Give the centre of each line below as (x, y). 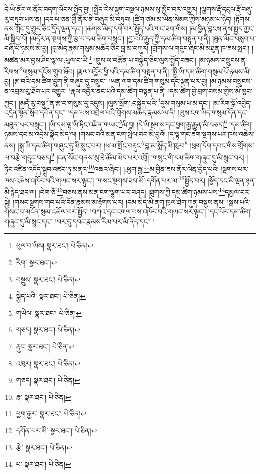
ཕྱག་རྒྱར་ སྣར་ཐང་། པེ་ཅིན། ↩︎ (51, 413)
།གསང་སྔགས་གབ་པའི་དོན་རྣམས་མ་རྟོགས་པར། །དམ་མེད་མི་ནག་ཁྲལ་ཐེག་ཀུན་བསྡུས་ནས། (119, 202)
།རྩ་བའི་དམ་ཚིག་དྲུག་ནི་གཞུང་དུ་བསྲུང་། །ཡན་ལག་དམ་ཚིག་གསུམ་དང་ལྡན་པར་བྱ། (110, 81)
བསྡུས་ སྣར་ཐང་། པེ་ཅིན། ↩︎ (48, 279)
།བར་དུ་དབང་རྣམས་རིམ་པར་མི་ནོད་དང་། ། (105, 221)
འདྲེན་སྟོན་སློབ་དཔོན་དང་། (35, 112)
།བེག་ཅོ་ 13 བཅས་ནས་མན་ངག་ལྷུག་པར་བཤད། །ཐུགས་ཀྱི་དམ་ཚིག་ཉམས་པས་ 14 (132, 191)
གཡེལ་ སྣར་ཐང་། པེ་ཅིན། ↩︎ (49, 312)
